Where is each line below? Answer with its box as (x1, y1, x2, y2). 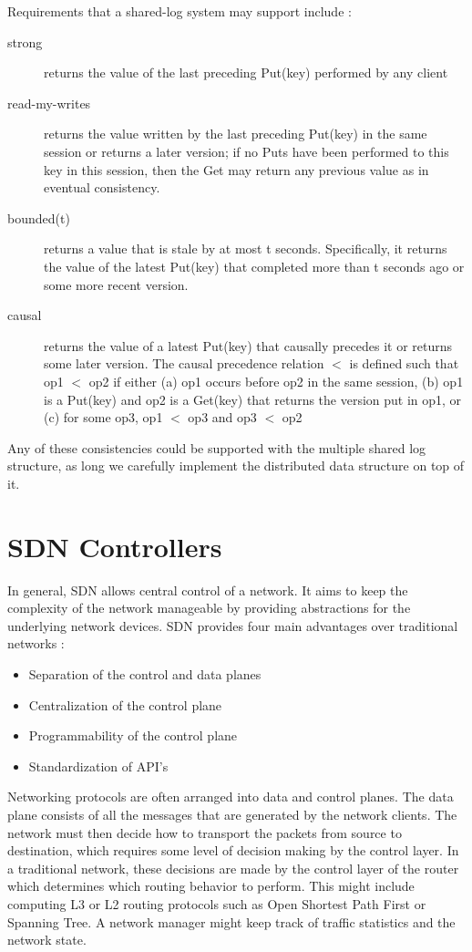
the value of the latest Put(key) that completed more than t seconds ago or (44, 256, 465, 275)
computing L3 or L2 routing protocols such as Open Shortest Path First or (7, 894, 426, 913)
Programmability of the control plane (28, 726, 238, 745)
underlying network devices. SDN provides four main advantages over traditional (7, 616, 458, 635)
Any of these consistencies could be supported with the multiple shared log (7, 438, 426, 457)
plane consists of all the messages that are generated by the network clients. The (7, 804, 457, 823)
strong (7, 32, 43, 51)
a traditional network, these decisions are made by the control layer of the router (7, 858, 459, 877)
